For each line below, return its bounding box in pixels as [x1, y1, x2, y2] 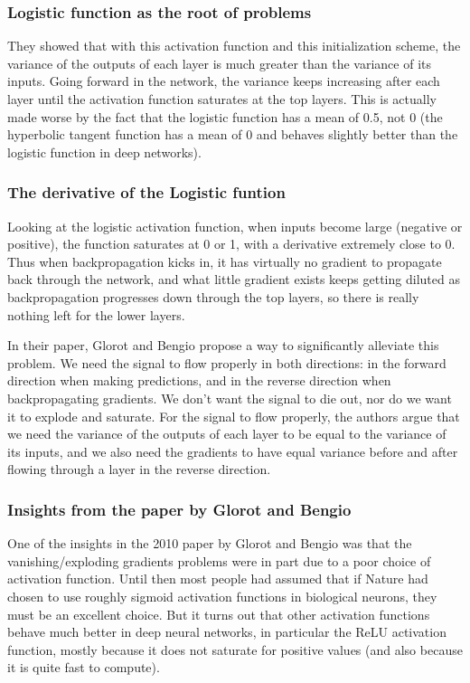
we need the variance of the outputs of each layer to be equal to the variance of [7, 424, 446, 443]
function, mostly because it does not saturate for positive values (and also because [7, 640, 463, 659]
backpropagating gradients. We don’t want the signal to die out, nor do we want [7, 388, 452, 407]
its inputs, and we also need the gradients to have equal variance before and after [7, 441, 458, 460]
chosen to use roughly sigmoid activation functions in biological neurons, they [7, 586, 437, 605]
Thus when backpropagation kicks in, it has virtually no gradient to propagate [7, 251, 442, 270]
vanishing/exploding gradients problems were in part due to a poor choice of [7, 551, 431, 570]
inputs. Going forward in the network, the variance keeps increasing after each [7, 71, 440, 90]
